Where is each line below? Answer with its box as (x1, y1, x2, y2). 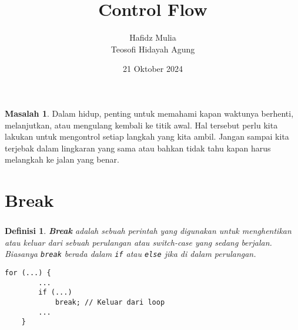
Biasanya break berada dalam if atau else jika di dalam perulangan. (5, 247, 256, 260)
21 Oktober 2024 (123, 62, 183, 75)
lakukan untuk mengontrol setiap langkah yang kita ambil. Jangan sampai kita (5, 130, 289, 143)
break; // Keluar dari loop (55, 298, 165, 306)
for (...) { (5, 269, 51, 278)
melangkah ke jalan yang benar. (5, 153, 119, 166)
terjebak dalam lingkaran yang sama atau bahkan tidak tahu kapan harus (5, 141, 271, 154)
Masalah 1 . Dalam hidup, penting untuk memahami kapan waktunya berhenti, (5, 107, 294, 119)
